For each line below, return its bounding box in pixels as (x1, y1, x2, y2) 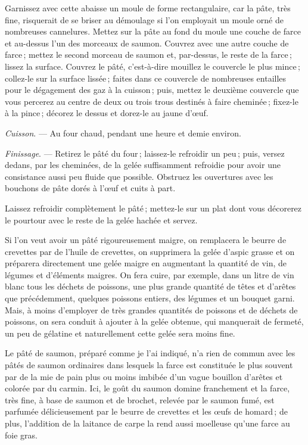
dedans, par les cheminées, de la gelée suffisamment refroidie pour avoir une (5, 158, 281, 171)
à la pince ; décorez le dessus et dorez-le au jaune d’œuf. (5, 107, 209, 119)
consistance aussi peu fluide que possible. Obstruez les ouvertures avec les (5, 170, 273, 182)
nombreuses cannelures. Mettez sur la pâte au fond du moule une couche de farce (5, 25, 301, 38)
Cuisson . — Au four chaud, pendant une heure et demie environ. (5, 126, 241, 139)
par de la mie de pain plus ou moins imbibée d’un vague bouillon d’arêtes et (5, 370, 283, 382)
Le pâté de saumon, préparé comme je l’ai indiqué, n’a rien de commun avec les (5, 347, 295, 359)
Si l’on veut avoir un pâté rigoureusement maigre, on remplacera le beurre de (5, 234, 287, 246)
